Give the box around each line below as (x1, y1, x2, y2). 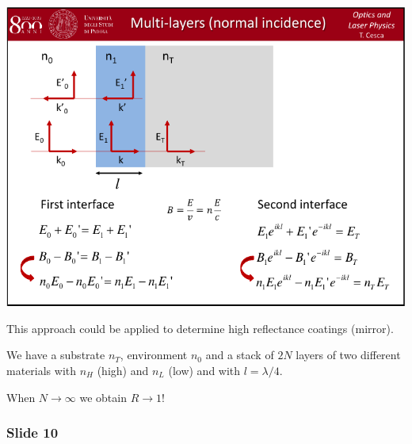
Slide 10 (6, 423, 59, 442)
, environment (120, 346, 188, 363)
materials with (6, 362, 77, 378)
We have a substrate (6, 346, 105, 363)
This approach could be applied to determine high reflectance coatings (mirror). (6, 320, 394, 336)
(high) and (97, 362, 149, 378)
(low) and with (168, 362, 241, 378)
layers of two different (296, 346, 401, 363)
